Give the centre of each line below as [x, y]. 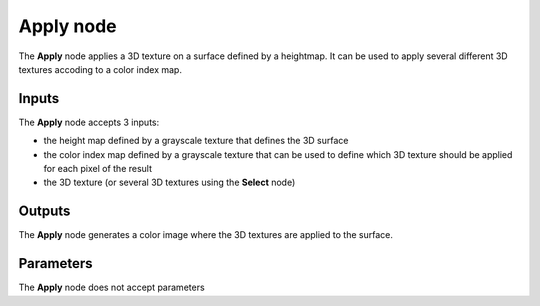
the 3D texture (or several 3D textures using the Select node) [169, 182]
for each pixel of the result [98, 169]
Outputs [44, 211]
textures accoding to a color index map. [100, 69]
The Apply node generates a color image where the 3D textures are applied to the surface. [206, 235]
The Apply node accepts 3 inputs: [89, 122]
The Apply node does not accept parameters [111, 287]
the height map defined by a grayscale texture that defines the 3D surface [196, 141]
